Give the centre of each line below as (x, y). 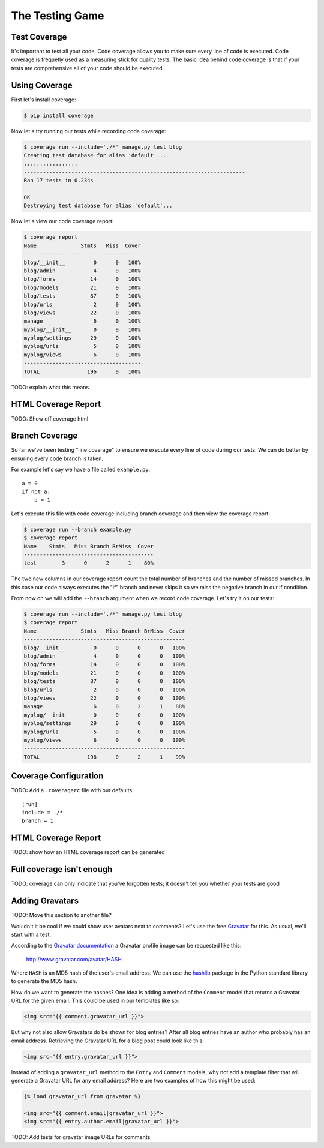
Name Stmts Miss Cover (82, 245)
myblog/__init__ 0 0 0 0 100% (104, 715)
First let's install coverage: (43, 100)
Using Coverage (42, 85)
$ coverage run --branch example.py (78, 529)
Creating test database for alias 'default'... (95, 155)
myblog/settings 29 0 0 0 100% (104, 723)
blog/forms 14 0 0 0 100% (104, 664)
